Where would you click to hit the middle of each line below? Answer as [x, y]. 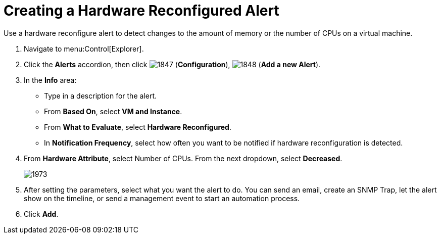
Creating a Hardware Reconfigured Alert [141, 11]
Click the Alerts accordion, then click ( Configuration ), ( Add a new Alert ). [172, 64]
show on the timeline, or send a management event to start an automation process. [162, 198]
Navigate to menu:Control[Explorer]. [84, 49]
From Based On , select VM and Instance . [113, 111]
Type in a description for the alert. [101, 96]
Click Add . [41, 214]
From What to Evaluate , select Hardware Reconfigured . [138, 127]
